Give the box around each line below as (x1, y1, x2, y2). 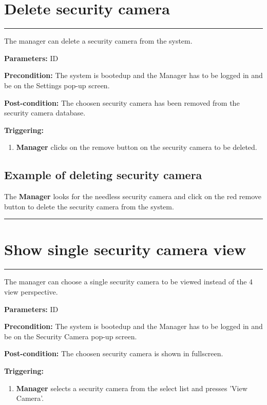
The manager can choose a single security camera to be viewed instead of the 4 (4, 276, 253, 287)
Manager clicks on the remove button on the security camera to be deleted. (16, 142, 257, 152)
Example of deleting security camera (4, 167, 202, 183)
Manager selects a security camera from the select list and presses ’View (16, 382, 247, 393)
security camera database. (4, 107, 86, 118)
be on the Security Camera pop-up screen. (4, 331, 137, 341)
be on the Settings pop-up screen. (4, 80, 110, 90)
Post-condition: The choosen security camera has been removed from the (4, 97, 240, 108)
